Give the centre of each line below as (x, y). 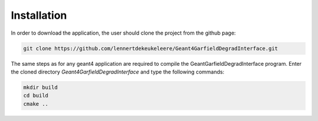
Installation (39, 15)
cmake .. (36, 104)
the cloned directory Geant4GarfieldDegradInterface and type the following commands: (118, 72)
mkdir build (41, 87)
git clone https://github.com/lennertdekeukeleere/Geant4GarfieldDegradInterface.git (150, 48)
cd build (36, 96)
